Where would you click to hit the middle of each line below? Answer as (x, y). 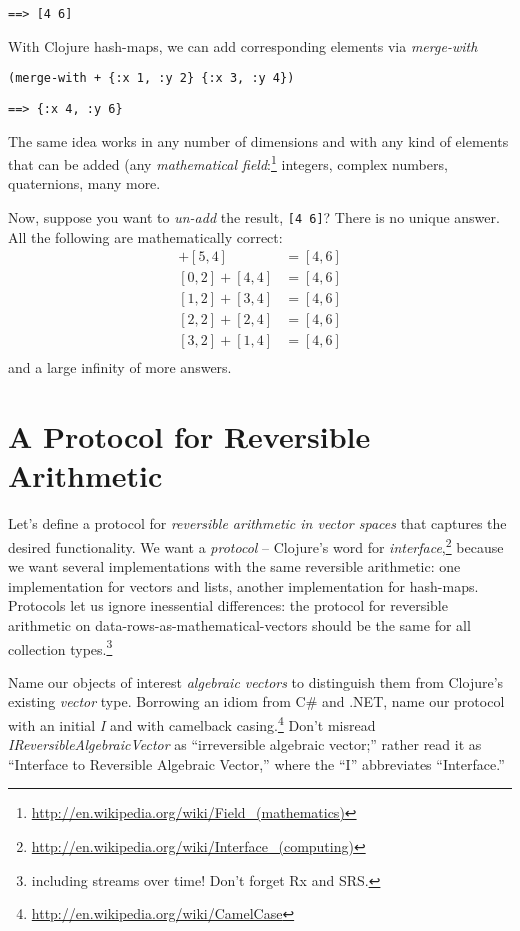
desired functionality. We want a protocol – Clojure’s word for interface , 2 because (256, 545)
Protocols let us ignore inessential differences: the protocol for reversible (228, 605)
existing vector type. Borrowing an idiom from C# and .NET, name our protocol (256, 701)
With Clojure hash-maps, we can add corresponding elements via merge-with (243, 45)
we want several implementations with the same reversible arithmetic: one (234, 566)
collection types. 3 (60, 647)
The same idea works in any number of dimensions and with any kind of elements (258, 140)
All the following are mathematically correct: (145, 236)
